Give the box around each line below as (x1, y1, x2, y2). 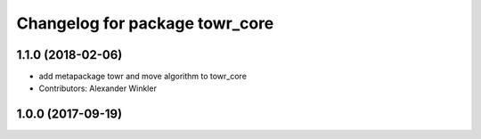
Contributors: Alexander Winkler (38, 83, 158, 94)
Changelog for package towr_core (16, 13, 274, 33)
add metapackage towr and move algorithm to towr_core (38, 71, 247, 82)
